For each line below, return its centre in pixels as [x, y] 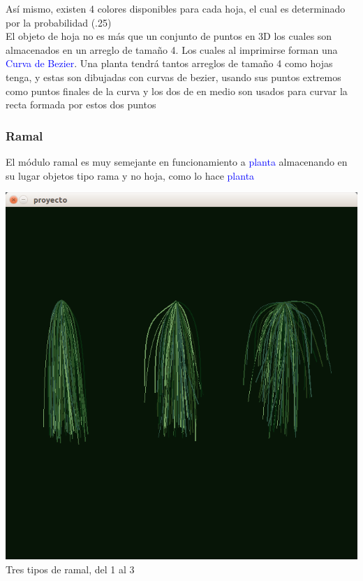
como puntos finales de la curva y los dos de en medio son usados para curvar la [177, 91]
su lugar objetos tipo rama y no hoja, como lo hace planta [130, 175]
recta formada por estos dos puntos [81, 105]
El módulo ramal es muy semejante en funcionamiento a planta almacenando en [177, 161]
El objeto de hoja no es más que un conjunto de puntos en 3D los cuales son [169, 36]
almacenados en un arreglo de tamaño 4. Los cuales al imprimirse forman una [172, 49]
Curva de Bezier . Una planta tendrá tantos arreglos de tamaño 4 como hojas [169, 63]
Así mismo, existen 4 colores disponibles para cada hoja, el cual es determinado [176, 8]
